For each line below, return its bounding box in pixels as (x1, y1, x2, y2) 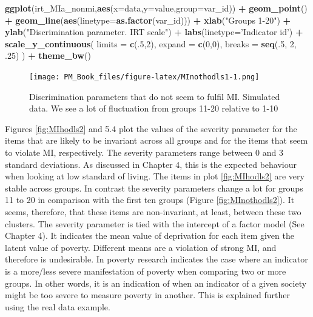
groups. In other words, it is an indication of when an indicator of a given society (5, 276, 307, 289)
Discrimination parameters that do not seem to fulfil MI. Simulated (29, 90, 280, 102)
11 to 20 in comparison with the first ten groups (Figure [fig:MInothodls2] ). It (5, 193, 295, 206)
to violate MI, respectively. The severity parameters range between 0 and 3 (5, 146, 283, 158)
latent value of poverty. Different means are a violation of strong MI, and (5, 241, 277, 253)
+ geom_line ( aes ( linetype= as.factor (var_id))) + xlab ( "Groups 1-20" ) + (5, 13, 291, 26)
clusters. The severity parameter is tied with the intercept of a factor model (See (5, 217, 305, 230)
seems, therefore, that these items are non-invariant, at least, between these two (5, 205, 301, 218)
